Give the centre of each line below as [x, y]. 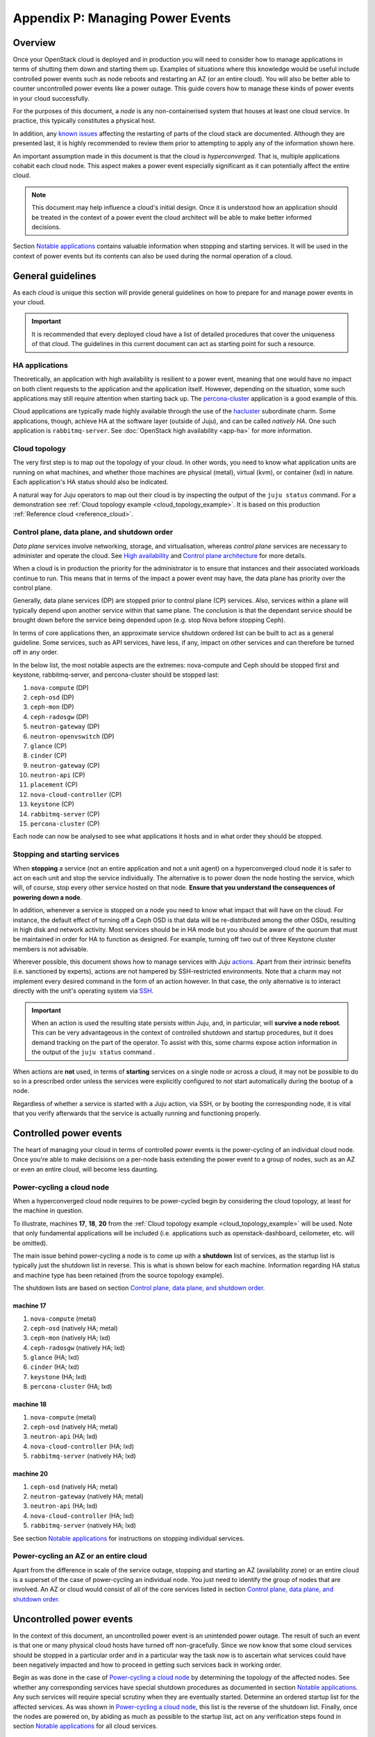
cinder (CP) [49, 756]
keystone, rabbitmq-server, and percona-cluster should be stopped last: [116, 675]
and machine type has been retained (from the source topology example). [118, 1275]
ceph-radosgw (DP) [60, 716]
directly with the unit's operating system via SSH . [83, 991]
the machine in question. [48, 1211]
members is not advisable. [51, 949]
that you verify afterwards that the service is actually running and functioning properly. [137, 1113]
